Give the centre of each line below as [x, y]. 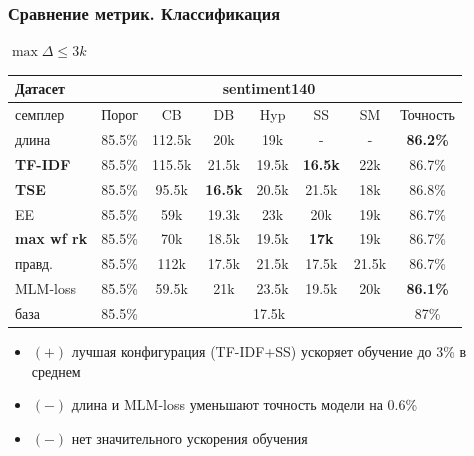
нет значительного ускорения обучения [189, 437]
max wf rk [51, 238]
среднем [56, 370]
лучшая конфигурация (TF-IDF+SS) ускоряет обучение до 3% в [269, 351]
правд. [34, 263]
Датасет [40, 88]
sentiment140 [269, 88]
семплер [40, 114]
